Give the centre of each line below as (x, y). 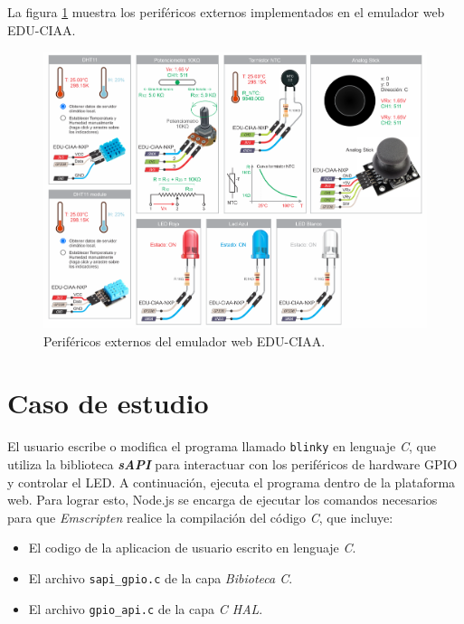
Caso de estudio (108, 403)
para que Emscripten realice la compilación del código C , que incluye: (200, 517)
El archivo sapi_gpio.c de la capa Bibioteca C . (161, 578)
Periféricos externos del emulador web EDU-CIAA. (185, 340)
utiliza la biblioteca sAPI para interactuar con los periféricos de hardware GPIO (232, 464)
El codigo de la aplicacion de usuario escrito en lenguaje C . (192, 548)
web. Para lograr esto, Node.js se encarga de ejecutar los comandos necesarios (223, 500)
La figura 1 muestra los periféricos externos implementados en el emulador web (226, 12)
